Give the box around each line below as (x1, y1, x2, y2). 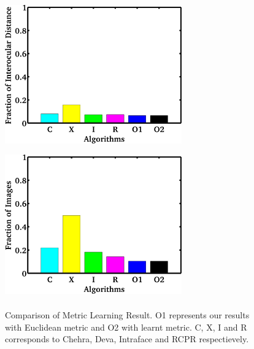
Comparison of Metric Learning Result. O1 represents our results (5, 309, 250, 321)
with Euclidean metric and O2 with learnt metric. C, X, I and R (5, 320, 247, 333)
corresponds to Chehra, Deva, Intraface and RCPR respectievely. (5, 332, 249, 345)
